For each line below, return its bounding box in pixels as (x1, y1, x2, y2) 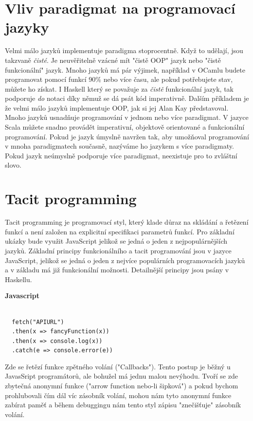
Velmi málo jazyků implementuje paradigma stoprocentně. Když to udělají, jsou (5, 45, 243, 56)
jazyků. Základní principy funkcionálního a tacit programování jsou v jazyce (5, 245, 232, 255)
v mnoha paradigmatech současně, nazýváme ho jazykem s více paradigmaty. (5, 141, 234, 151)
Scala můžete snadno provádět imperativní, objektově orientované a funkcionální (5, 122, 245, 132)
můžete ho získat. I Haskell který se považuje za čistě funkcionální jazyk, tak (5, 83, 234, 94)
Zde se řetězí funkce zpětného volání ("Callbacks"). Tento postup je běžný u (5, 361, 231, 371)
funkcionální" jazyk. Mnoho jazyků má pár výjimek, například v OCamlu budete (5, 64, 245, 75)
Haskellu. (5, 274, 32, 284)
